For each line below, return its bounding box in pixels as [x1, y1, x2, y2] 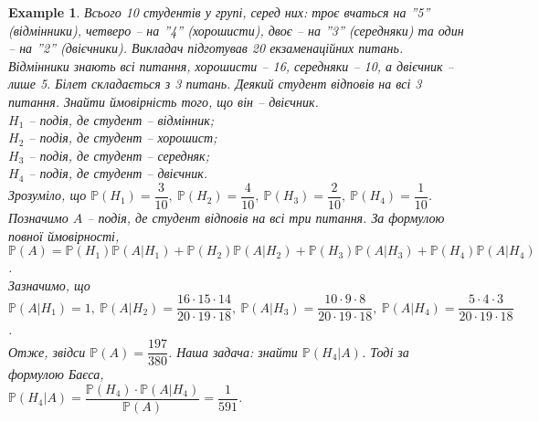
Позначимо [8, 208, 69, 227]
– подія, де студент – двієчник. [28, 164, 208, 183]
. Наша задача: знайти [167, 342, 298, 361]
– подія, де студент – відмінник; [28, 110, 215, 129]
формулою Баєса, [8, 364, 104, 384]
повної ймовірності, [8, 226, 120, 245]
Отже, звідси [8, 342, 86, 361]
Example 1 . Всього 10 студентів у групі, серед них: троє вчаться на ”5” [8, 3, 430, 21]
